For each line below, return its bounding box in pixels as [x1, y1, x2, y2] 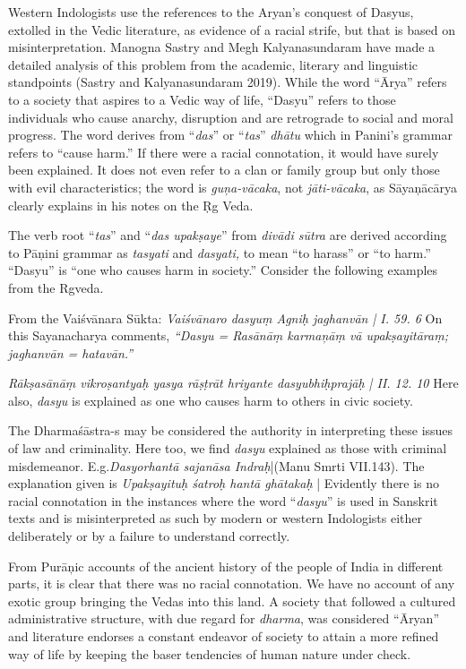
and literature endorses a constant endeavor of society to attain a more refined [8, 627, 439, 645]
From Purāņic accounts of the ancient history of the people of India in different [8, 556, 444, 575]
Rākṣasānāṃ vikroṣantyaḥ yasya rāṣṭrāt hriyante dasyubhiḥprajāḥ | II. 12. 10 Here [8, 373, 459, 392]
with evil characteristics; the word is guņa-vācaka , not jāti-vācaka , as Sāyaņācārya [8, 177, 457, 196]
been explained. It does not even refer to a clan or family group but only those [8, 160, 440, 179]
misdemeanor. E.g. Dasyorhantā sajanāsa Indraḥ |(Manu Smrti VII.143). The [8, 456, 425, 475]
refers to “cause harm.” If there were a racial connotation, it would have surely [8, 142, 439, 161]
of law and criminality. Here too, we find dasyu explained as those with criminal [8, 439, 447, 458]
